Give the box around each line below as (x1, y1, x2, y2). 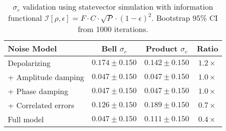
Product (146, 43, 178, 54)
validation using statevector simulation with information (22, 1, 213, 12)
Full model (8, 114, 44, 125)
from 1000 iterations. (77, 23, 149, 34)
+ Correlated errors (8, 99, 75, 111)
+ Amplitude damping (8, 71, 84, 82)
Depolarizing (8, 57, 51, 68)
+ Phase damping (8, 85, 68, 97)
